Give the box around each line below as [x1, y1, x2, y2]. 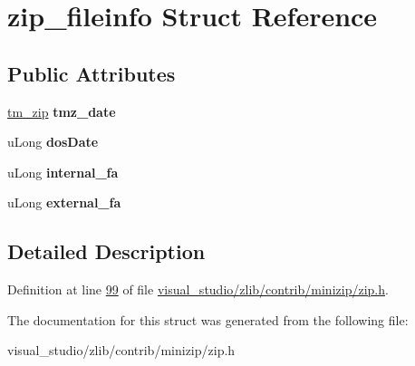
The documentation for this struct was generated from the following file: [7, 310, 409, 329]
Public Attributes [7, 59, 176, 87]
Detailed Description [7, 237, 206, 265]
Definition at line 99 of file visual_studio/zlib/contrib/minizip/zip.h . [7, 280, 389, 299]
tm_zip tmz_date [7, 101, 116, 120]
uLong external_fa [7, 193, 121, 212]
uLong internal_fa [7, 162, 119, 181]
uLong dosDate [7, 132, 99, 151]
